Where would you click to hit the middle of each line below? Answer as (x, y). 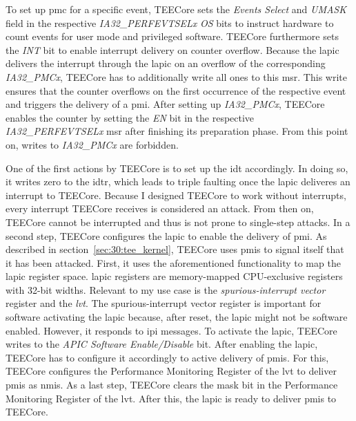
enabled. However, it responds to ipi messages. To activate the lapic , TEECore (171, 330)
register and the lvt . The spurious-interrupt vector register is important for (164, 303)
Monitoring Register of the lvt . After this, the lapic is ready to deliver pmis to (171, 398)
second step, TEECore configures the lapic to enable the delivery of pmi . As (166, 235)
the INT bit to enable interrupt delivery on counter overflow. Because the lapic (172, 49)
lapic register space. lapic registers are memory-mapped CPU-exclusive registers (174, 276)
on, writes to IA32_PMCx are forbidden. (92, 144)
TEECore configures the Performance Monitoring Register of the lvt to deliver (171, 371)
